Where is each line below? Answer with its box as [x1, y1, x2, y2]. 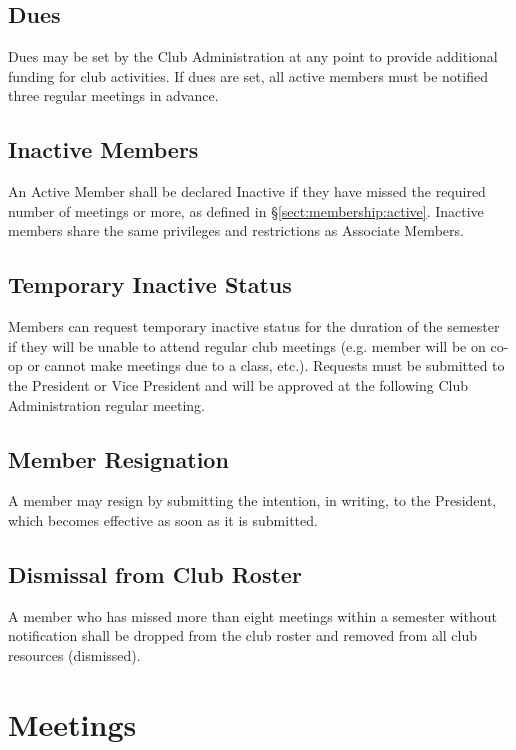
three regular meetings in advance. [8, 85, 219, 106]
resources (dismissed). [8, 644, 141, 665]
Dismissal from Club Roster [8, 558, 302, 589]
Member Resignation [8, 443, 229, 474]
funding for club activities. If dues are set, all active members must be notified [8, 65, 488, 86]
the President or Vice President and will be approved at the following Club [8, 374, 468, 395]
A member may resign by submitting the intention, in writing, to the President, [8, 490, 497, 511]
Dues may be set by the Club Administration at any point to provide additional [8, 46, 498, 67]
